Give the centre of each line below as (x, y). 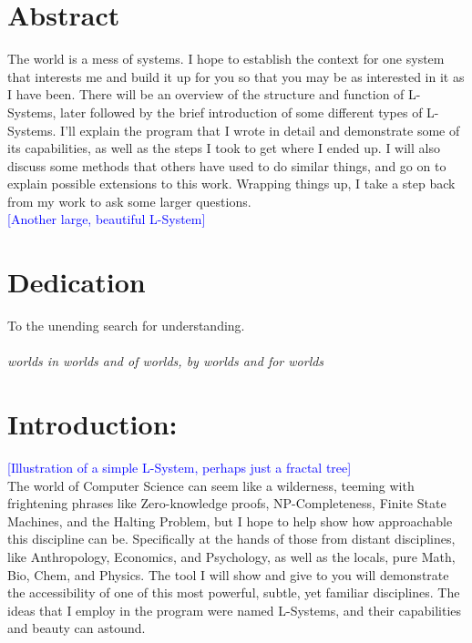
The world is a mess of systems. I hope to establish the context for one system (226, 59)
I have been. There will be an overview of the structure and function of (206, 94)
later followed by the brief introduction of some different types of (241, 112)
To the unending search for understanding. (126, 326)
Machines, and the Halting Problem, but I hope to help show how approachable (230, 521)
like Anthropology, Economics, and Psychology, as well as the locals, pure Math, (231, 557)
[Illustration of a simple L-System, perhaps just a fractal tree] (180, 468)
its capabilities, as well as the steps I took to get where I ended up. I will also (224, 148)
